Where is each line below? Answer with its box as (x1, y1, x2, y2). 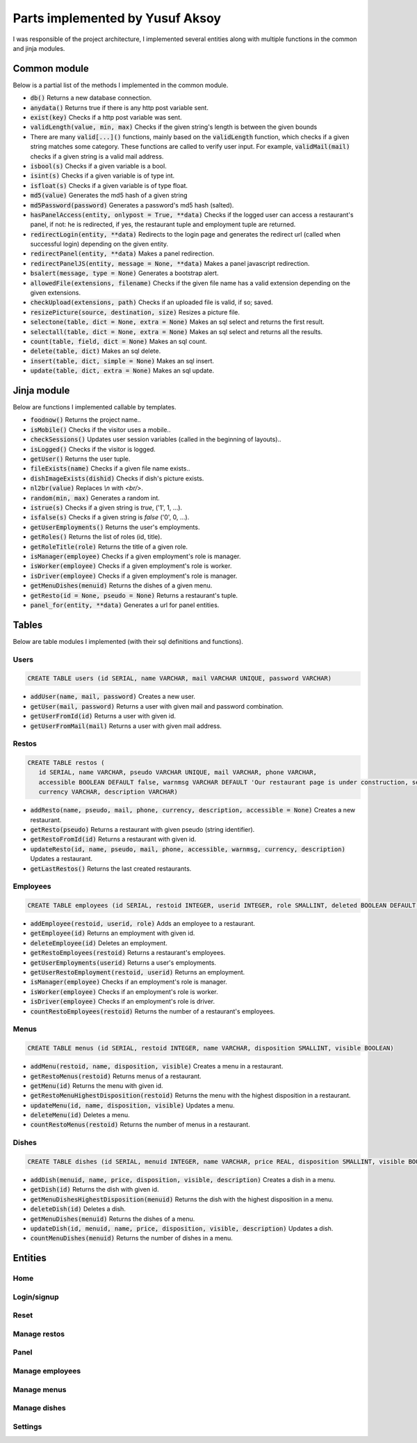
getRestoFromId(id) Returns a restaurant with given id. (30, 835, 197, 844)
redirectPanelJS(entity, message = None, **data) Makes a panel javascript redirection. (30, 259, 310, 267)
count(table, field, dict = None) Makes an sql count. (30, 338, 207, 345)
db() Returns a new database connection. (30, 94, 152, 102)
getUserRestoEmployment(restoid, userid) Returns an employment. (30, 968, 245, 977)
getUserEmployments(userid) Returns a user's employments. (30, 958, 217, 967)
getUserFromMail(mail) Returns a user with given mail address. (30, 721, 222, 730)
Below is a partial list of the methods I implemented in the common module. (13, 81, 229, 89)
